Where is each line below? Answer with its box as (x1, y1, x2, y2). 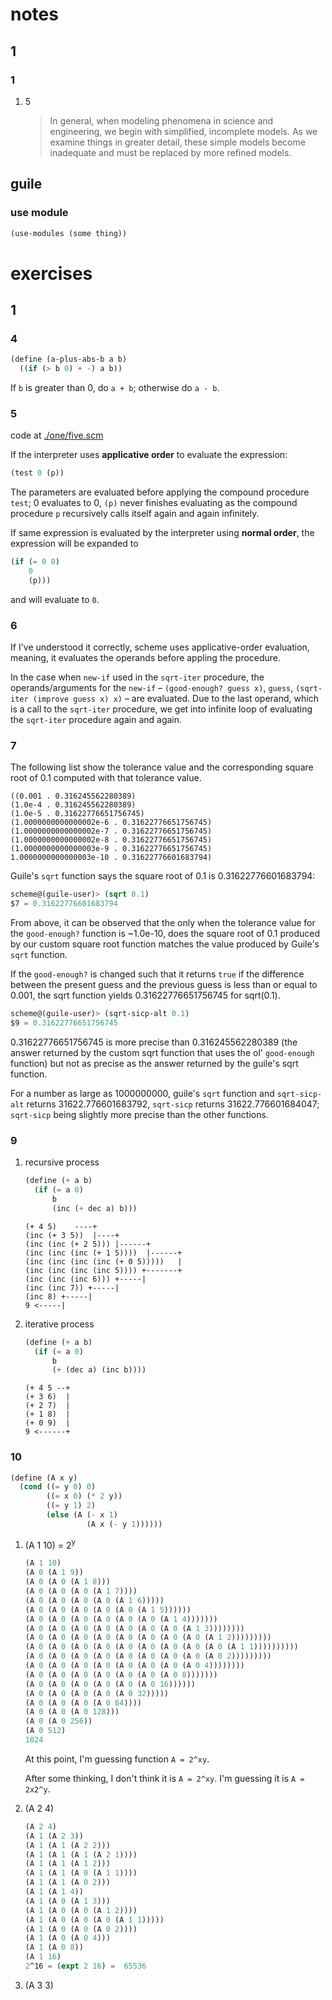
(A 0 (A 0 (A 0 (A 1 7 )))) (24, 1586, 138, 1597)
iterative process (24, 1318, 95, 1330)
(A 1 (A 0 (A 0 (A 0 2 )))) (24, 1924, 138, 1934)
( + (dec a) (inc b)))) (51, 1365, 147, 1375)
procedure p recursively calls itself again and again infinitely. (10, 508, 260, 520)
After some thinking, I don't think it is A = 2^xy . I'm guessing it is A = (24, 1772, 305, 1784)
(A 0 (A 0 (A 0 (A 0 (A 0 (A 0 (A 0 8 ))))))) (24, 1669, 218, 1680)
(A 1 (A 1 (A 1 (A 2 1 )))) (24, 1849, 138, 1860)
